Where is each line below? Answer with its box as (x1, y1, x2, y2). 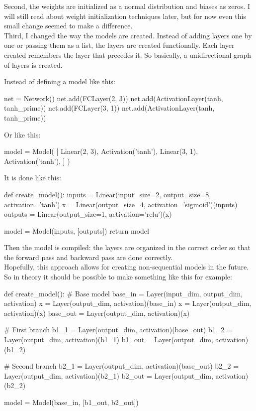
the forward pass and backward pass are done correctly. (4, 252, 173, 262)
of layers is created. (4, 59, 63, 70)
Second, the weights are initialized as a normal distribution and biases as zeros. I (4, 1, 250, 11)
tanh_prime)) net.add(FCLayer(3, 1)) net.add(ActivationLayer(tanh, (4, 103, 215, 113)
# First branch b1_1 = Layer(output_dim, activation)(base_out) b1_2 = (4, 324, 232, 335)
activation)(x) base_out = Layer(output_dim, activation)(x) (4, 307, 190, 318)
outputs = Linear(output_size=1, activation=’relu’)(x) (4, 209, 172, 219)
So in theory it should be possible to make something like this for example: (4, 272, 232, 282)
